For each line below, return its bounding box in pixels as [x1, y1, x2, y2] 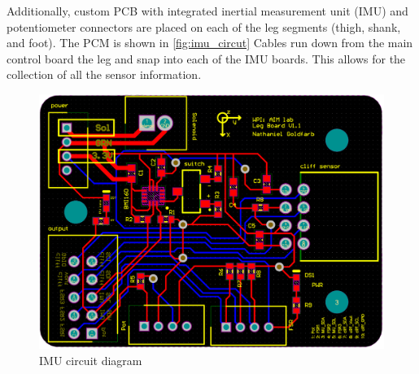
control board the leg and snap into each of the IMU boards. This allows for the [7, 50, 406, 67]
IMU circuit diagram [39, 352, 142, 368]
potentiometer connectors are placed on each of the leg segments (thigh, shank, [7, 18, 401, 35]
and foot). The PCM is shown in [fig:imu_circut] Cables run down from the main [7, 34, 413, 51]
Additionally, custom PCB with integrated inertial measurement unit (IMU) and [7, 2, 408, 19]
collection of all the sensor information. [7, 66, 202, 83]
